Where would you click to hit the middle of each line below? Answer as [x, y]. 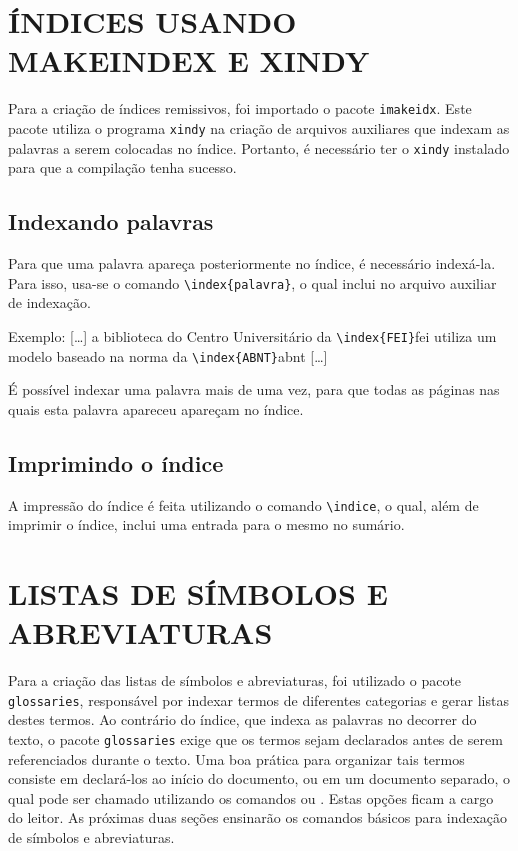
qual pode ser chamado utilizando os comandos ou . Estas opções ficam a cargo [251, 797]
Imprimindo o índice [116, 462]
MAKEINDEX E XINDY [189, 60]
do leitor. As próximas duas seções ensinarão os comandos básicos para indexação [258, 817]
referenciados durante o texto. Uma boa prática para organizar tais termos [236, 758]
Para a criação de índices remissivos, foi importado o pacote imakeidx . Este [240, 108]
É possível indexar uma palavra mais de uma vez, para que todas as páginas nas [254, 389]
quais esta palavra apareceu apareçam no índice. [156, 408]
